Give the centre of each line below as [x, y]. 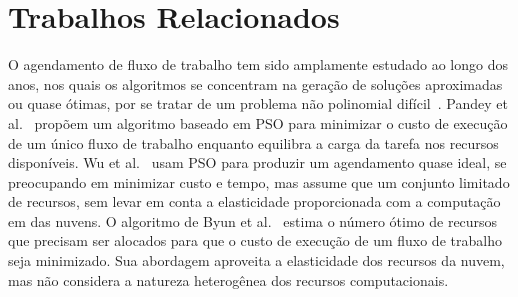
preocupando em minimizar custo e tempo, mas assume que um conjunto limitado [259, 181]
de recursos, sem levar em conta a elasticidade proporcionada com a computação [254, 201]
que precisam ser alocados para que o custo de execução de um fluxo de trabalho [255, 240]
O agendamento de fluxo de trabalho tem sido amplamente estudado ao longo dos [258, 64]
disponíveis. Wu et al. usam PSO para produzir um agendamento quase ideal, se [257, 162]
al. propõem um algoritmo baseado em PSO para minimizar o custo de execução [258, 122]
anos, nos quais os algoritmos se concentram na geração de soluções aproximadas [255, 83]
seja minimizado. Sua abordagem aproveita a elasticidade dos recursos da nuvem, [256, 260]
